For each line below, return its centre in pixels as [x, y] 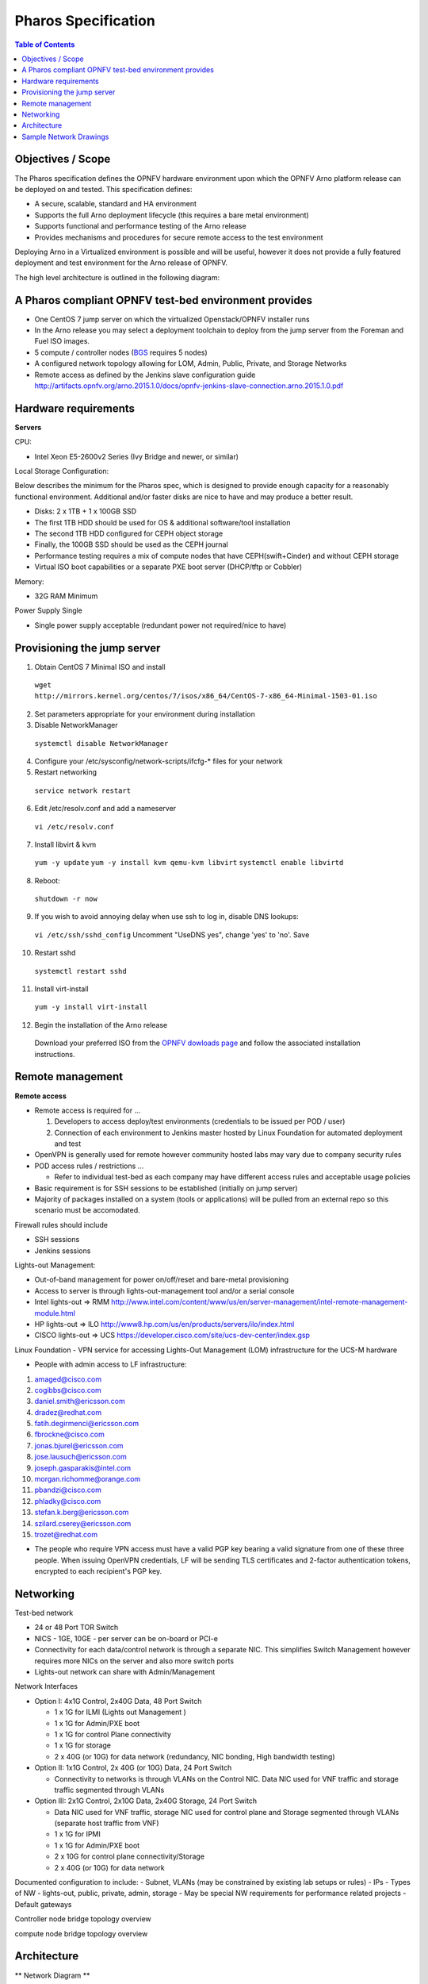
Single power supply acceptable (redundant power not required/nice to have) [160, 625]
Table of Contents [45, 44]
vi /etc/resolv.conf [75, 827]
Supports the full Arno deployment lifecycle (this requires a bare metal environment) [172, 215]
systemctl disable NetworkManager [101, 743]
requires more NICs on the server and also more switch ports [134, 1661]
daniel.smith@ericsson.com [80, 1401]
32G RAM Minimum [66, 596]
